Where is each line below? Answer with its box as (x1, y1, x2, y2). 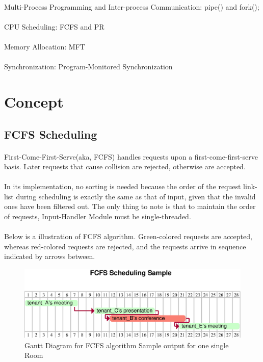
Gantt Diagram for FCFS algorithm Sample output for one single (24, 340, 229, 350)
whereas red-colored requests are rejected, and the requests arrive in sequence (4, 241, 246, 251)
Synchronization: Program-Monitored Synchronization (4, 61, 173, 72)
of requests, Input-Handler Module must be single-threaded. (4, 211, 191, 222)
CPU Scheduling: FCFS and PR (4, 21, 104, 32)
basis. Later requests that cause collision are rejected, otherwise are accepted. (4, 161, 246, 172)
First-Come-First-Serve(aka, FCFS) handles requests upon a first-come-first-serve (4, 151, 258, 162)
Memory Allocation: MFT (4, 41, 85, 51)
